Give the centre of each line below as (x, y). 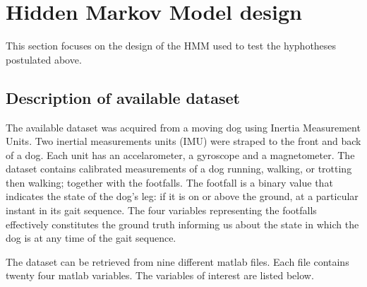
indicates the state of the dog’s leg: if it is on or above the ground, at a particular (182, 196)
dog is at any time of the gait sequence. (91, 238)
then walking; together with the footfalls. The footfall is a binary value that (169, 182)
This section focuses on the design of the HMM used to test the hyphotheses (171, 46)
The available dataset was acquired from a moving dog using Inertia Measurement (183, 127)
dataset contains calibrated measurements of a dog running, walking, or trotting (179, 169)
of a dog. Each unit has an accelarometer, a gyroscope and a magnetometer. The (180, 154)
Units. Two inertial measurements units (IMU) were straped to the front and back (183, 141)
